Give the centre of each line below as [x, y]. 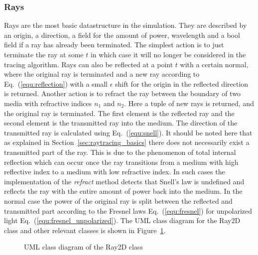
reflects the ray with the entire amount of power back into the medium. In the [123, 191]
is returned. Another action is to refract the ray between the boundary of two [122, 93]
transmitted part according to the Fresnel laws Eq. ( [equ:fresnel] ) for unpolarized [128, 210]
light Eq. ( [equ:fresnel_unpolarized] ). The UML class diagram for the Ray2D [122, 220]
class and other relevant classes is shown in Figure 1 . [85, 230]
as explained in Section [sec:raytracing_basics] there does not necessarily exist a [127, 142]
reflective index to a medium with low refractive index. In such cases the [115, 172]
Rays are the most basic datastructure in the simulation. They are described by [126, 25]
